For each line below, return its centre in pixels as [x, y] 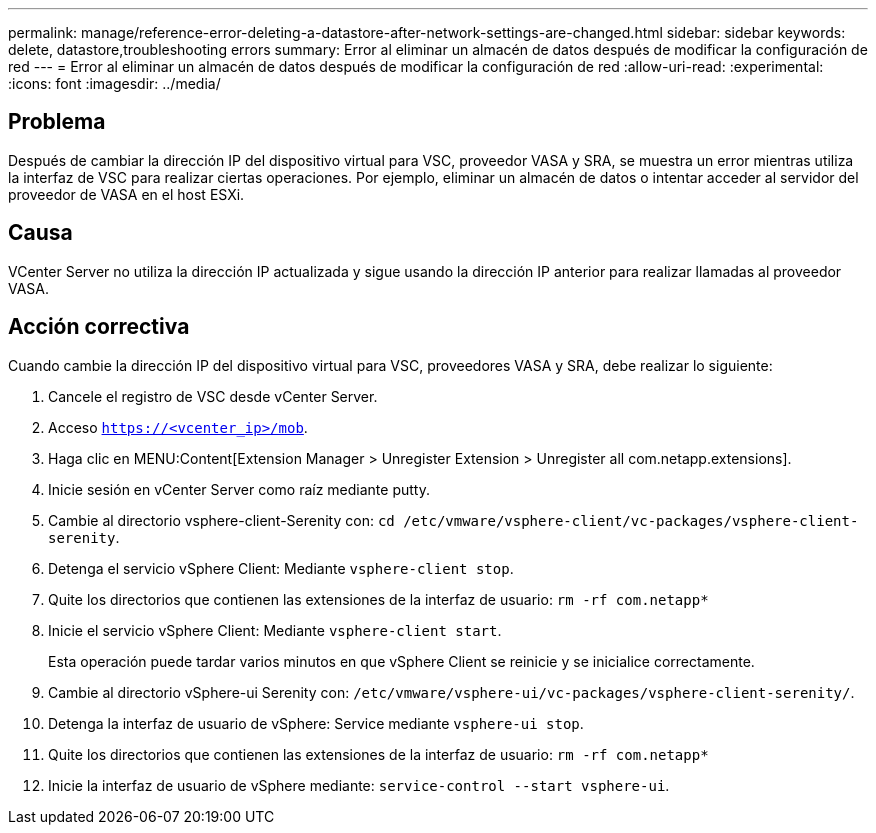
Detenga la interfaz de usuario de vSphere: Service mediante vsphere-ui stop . [316, 723]
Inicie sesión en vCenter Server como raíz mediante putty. [239, 489]
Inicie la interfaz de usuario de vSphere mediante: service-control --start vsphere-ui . [359, 785]
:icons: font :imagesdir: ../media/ [114, 83]
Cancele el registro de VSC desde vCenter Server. [213, 396]
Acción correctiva [99, 327]
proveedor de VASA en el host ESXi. [126, 194]
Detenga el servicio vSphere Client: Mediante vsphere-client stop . [281, 568]
